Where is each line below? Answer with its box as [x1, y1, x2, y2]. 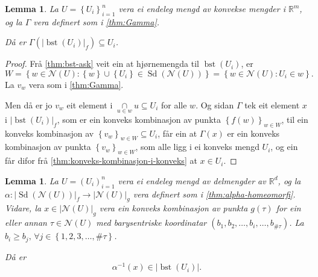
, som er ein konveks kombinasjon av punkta [57, 113, 221, 125]
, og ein [270, 140, 298, 153]
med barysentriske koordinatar [96, 216, 207, 229]
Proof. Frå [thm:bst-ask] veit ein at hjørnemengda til [5, 57, 200, 70]
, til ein [281, 113, 308, 125]
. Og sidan [196, 98, 234, 111]
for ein [276, 202, 301, 214]
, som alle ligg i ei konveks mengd [135, 140, 259, 153]
